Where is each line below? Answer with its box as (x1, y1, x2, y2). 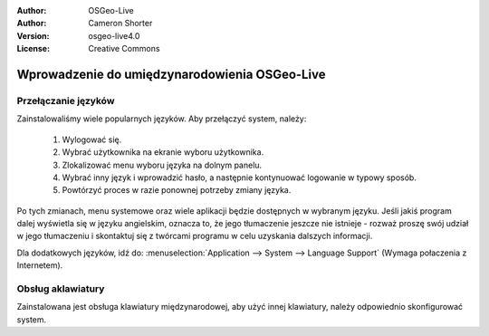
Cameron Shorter (88, 18, 153, 29)
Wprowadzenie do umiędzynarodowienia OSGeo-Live (16, 66, 326, 82)
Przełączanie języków (16, 94, 115, 107)
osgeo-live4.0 (88, 30, 140, 41)
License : (16, 43, 50, 54)
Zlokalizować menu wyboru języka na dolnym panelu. (62, 159, 263, 170)
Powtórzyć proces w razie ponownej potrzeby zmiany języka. (62, 185, 292, 196)
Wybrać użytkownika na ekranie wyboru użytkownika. (62, 147, 264, 158)
